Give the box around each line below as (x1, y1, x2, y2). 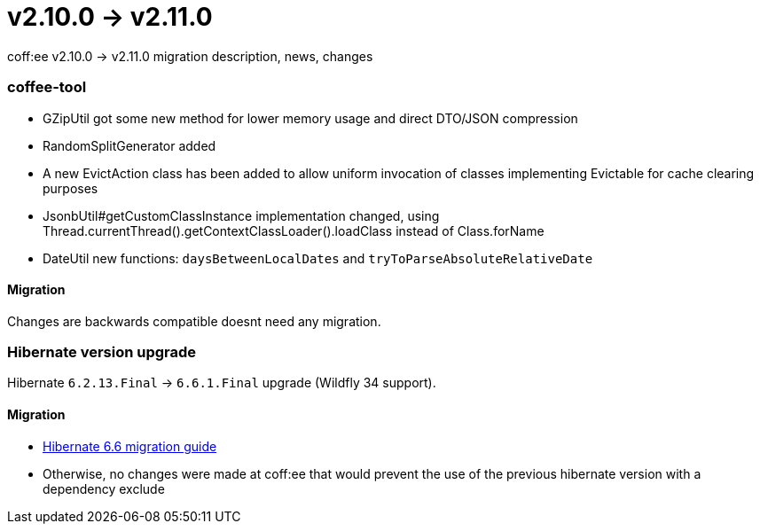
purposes (43, 180, 98, 196)
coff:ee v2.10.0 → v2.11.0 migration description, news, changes (7, 48, 373, 64)
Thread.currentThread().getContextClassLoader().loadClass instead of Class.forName (43, 223, 545, 238)
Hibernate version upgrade (7, 343, 197, 362)
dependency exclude (43, 480, 165, 496)
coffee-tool (7, 78, 87, 97)
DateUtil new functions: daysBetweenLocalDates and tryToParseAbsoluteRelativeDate (43, 250, 593, 266)
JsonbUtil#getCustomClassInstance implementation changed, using (43, 207, 440, 223)
